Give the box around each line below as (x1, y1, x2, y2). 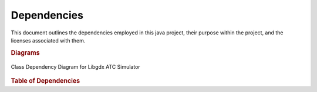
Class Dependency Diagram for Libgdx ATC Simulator (11, 63, 140, 70)
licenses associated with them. (11, 37, 86, 44)
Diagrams (11, 48, 41, 56)
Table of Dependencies (11, 76, 80, 84)
